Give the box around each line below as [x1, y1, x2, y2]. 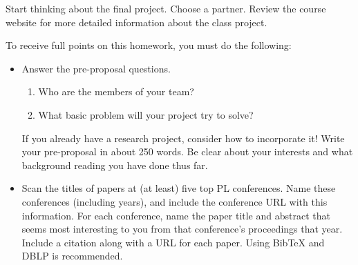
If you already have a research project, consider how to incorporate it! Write [21, 130, 345, 145]
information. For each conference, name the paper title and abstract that [21, 208, 330, 222]
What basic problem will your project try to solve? [38, 107, 254, 121]
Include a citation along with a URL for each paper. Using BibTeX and [21, 235, 325, 249]
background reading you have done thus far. [21, 157, 208, 172]
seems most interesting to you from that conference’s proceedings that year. [21, 222, 343, 236]
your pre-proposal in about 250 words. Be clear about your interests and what [21, 144, 353, 159]
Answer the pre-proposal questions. [21, 61, 171, 75]
